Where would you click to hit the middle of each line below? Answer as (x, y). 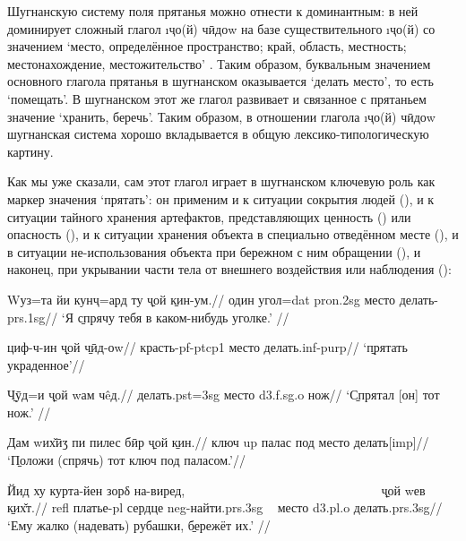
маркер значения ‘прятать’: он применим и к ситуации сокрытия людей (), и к (221, 198)
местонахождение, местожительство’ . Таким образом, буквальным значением (219, 63)
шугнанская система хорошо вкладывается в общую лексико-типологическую (218, 134)
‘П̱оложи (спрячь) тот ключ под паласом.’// (126, 460)
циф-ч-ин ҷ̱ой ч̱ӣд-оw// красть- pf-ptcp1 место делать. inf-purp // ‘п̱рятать (207, 347)
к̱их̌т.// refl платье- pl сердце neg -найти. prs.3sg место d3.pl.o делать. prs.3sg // (225, 507)
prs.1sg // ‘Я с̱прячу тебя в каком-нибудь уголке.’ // (148, 317)
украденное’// (46, 364)
